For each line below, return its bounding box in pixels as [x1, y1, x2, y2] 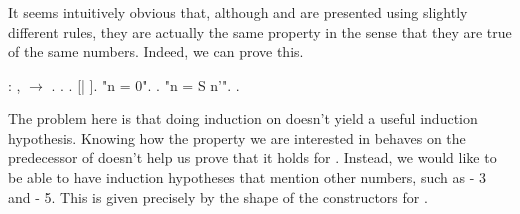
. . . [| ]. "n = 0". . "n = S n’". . [51, 74, 240, 95]
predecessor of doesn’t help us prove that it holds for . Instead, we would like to [8, 147, 497, 168]
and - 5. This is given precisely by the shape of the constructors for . [8, 186, 428, 207]
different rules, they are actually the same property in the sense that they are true [8, 21, 512, 42]
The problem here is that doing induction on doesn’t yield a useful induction [8, 108, 478, 129]
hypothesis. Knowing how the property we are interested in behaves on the [8, 127, 466, 148]
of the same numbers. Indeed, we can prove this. [8, 41, 304, 62]
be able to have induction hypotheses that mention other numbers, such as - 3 [8, 167, 487, 188]
